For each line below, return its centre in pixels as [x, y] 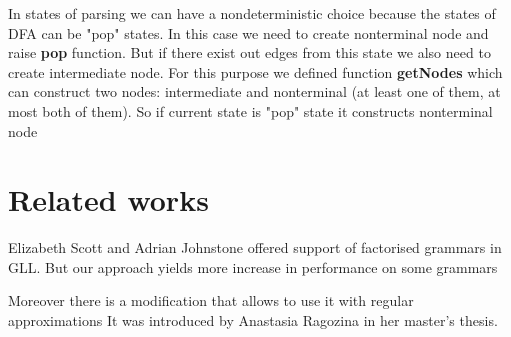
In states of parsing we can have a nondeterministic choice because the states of [252, 13]
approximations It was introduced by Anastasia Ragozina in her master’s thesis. [253, 320]
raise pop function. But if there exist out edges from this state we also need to [249, 52]
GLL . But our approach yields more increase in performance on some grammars [253, 266]
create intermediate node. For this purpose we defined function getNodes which [255, 71]
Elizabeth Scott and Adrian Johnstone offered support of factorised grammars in [255, 247]
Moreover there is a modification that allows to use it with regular [211, 300]
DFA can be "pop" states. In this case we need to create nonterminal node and [248, 32]
